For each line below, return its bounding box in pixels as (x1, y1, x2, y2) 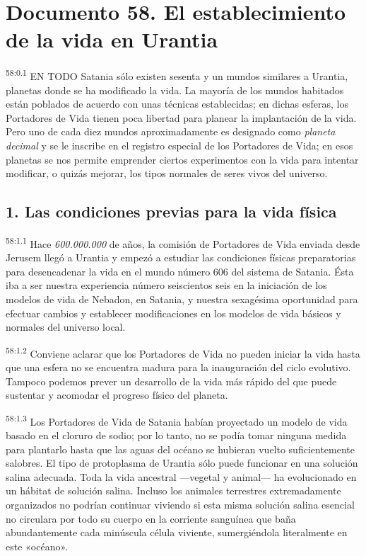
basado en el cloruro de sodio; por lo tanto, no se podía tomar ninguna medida (6, 428, 347, 443)
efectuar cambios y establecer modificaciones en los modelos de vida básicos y (6, 305, 341, 320)
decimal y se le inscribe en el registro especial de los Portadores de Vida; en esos (6, 137, 353, 152)
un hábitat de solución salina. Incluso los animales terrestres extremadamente (6, 483, 341, 498)
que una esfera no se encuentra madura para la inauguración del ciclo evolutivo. (6, 359, 351, 374)
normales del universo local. (6, 319, 126, 334)
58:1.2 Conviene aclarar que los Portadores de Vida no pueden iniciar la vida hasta (6, 344, 360, 361)
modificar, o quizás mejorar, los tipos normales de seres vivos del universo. (6, 166, 328, 181)
